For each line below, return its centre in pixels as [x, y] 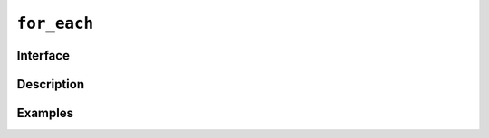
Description [51, 84]
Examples [45, 113]
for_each [55, 23]
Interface [43, 55]
